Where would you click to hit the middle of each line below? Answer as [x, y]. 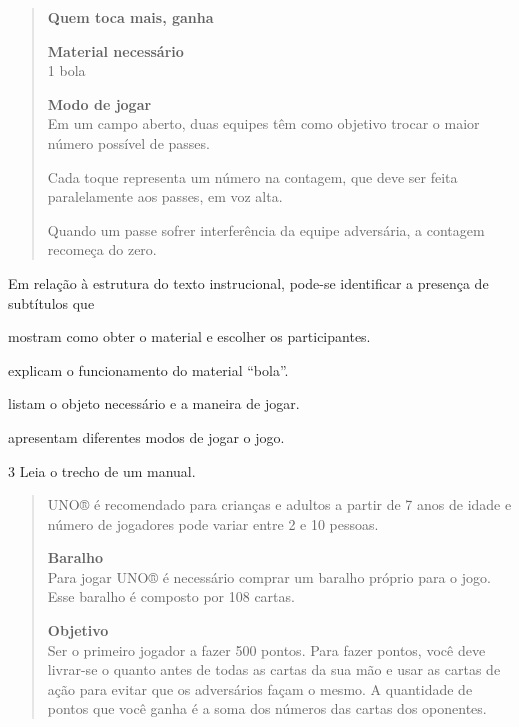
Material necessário [115, 50]
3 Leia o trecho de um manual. [102, 470]
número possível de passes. [128, 142]
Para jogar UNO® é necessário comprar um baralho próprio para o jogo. [269, 576]
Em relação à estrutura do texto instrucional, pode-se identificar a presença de [248, 282]
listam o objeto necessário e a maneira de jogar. [154, 403]
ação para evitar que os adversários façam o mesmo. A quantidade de [260, 688]
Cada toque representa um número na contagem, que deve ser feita [252, 176]
